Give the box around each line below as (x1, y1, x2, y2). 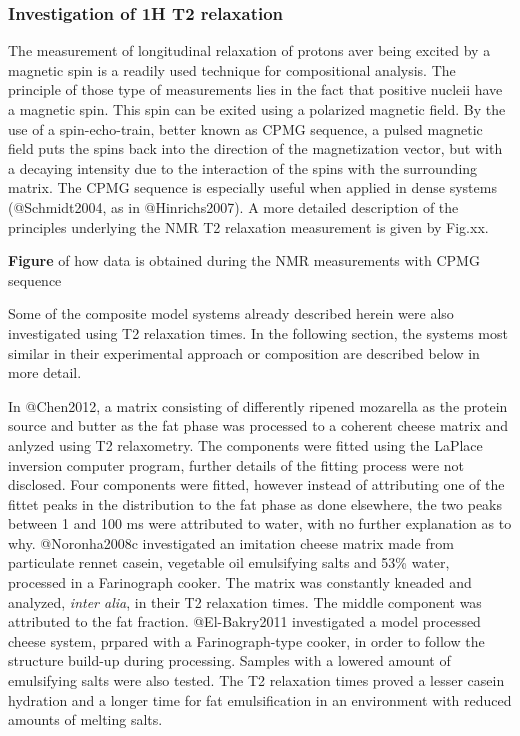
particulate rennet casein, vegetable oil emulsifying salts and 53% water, (8, 552, 450, 573)
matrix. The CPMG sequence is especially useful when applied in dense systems (8, 177, 497, 198)
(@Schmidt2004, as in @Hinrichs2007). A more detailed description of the (8, 196, 459, 217)
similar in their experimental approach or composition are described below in (8, 342, 480, 363)
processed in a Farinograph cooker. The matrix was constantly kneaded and (8, 572, 472, 593)
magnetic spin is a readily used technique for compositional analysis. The (8, 59, 456, 80)
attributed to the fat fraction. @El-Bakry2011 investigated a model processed (8, 611, 481, 632)
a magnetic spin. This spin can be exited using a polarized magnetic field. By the (8, 99, 506, 119)
